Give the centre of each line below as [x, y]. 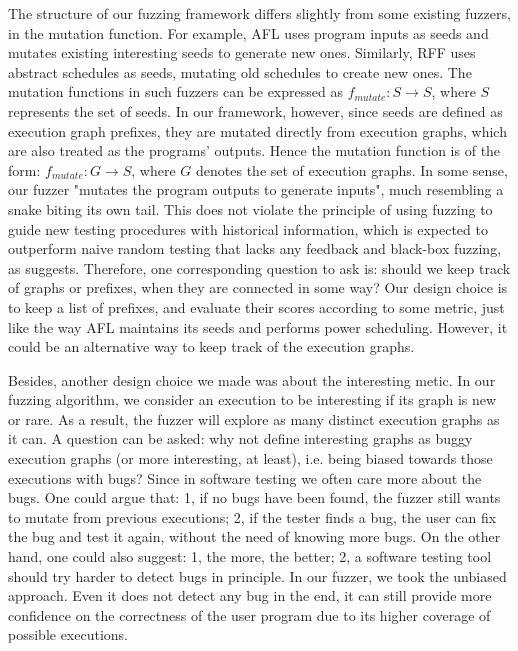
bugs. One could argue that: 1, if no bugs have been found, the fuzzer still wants [254, 497]
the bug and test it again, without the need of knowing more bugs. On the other [254, 536]
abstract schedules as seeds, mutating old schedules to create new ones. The [240, 71]
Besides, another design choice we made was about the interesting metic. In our [252, 379]
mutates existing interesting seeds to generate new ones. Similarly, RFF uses [242, 52]
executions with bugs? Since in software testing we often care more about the [245, 477]
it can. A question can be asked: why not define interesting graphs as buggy [240, 438]
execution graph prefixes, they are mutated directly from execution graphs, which [257, 130]
